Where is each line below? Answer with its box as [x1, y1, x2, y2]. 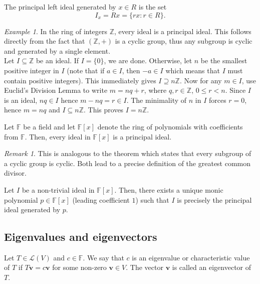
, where [144, 85, 167, 95]
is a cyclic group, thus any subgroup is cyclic [115, 36, 252, 46]
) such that [135, 194, 169, 205]
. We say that [83, 252, 124, 262]
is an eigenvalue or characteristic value [132, 252, 250, 262]
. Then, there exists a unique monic [114, 184, 223, 195]
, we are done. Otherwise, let [104, 55, 192, 66]
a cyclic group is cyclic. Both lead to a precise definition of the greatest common [4, 158, 251, 168]
